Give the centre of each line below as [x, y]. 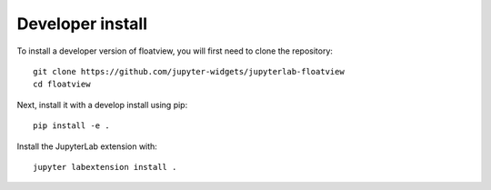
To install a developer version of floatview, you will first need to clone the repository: [175, 51]
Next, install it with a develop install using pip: [102, 105]
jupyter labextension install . [105, 167]
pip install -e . [71, 126]
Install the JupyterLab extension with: [87, 146]
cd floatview [62, 85]
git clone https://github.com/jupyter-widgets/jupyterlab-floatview [189, 71]
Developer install [82, 24]
